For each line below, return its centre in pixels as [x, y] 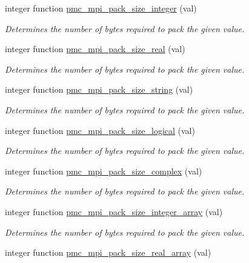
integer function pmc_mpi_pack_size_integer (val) [101, 8]
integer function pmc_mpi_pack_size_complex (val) [104, 171]
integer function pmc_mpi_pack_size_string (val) [99, 89]
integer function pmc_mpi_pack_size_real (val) [95, 49]
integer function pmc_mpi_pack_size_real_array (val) [108, 252]
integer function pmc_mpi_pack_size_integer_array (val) [114, 211]
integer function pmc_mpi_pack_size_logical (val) [100, 130]
